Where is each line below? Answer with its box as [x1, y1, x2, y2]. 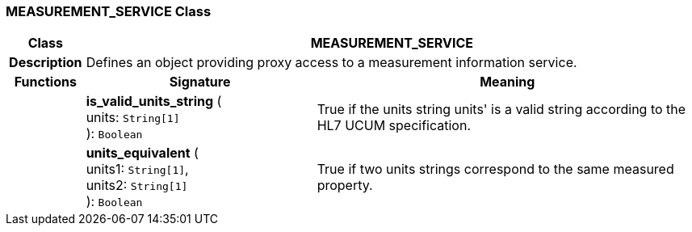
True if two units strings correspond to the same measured [317, 161, 674, 178]
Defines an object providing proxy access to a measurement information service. [86, 54, 577, 71]
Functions [14, 74, 77, 91]
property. [317, 177, 373, 194]
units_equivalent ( [86, 145, 199, 162]
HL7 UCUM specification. [317, 117, 472, 134]
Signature [169, 74, 231, 91]
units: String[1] [86, 109, 180, 126]
